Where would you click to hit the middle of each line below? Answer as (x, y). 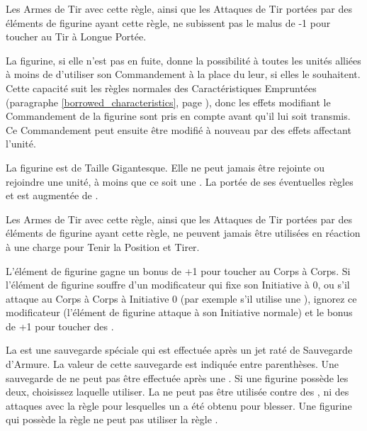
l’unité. (21, 144)
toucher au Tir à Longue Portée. (76, 37)
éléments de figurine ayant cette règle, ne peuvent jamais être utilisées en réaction (183, 233)
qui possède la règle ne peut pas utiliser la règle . (112, 419)
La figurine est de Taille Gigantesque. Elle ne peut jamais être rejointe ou (165, 167)
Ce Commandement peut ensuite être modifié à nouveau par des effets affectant (179, 129)
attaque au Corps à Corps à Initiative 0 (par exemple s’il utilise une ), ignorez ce (181, 298)
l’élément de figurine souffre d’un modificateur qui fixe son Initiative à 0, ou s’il (178, 285)
